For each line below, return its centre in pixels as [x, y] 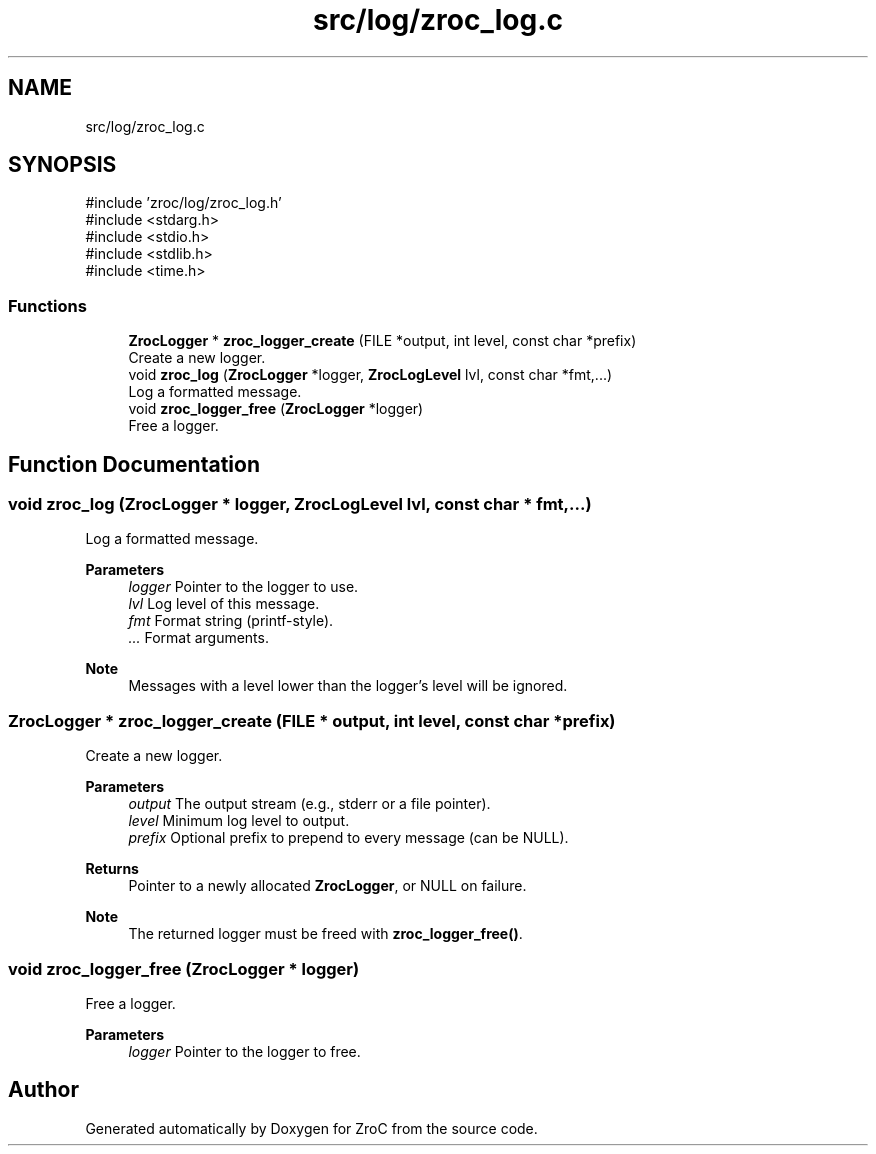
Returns [112, 869]
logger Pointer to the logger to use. [243, 587]
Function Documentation [134, 464]
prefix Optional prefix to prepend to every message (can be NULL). [348, 838]
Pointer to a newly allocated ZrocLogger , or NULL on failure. [327, 886]
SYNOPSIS [62, 165]
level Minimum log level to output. [239, 821]
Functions [47, 305]
